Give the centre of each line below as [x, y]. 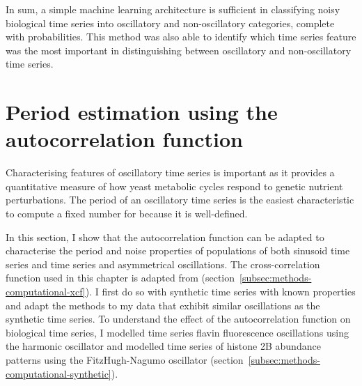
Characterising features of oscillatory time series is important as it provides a [170, 172]
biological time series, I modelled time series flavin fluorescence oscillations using [178, 332]
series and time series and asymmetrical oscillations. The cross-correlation [163, 264]
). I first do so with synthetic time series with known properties [220, 292]
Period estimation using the [142, 112]
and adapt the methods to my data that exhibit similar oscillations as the [163, 305]
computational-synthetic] [58, 373]
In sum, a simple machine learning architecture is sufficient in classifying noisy [173, 9]
